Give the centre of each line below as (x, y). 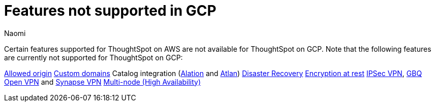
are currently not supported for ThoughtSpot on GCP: (94, 57)
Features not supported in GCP (110, 11)
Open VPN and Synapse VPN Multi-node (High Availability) (103, 82)
